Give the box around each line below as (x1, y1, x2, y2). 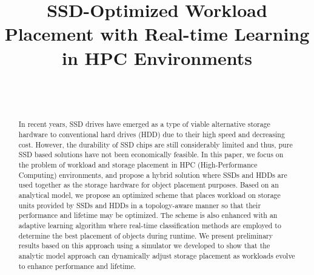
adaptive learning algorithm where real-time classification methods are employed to (18, 220, 281, 231)
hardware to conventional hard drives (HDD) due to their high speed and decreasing (18, 129, 285, 140)
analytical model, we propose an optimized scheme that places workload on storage (18, 190, 281, 200)
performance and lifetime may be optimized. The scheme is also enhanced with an (18, 210, 278, 220)
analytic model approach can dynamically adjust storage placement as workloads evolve (18, 251, 295, 261)
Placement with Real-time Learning (4, 21, 310, 46)
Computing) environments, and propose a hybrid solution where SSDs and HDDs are (18, 169, 287, 180)
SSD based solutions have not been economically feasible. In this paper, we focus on (18, 149, 284, 160)
